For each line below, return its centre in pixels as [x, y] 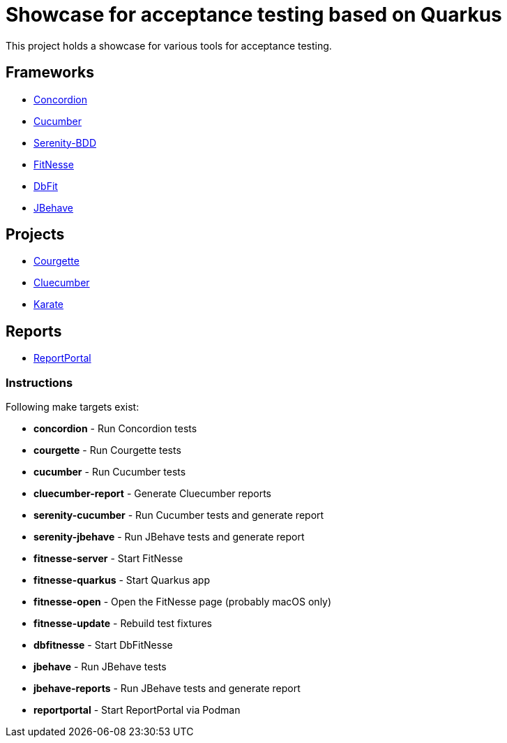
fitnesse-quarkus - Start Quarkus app [122, 580]
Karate [49, 304]
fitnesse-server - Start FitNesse [108, 559]
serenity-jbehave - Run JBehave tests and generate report [169, 537]
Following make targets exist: [73, 407]
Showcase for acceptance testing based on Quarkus [254, 15]
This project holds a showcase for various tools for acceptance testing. [169, 45]
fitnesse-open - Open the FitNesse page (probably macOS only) [183, 602]
